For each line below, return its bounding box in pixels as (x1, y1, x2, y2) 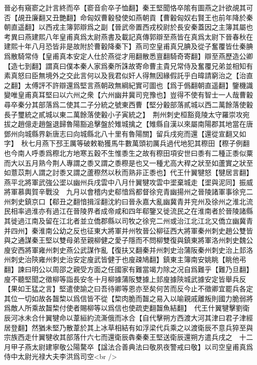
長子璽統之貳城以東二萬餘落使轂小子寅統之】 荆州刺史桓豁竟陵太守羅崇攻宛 (4, 109, 250, 119)
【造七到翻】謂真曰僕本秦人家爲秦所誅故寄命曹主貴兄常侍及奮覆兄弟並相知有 (4, 60, 253, 71)
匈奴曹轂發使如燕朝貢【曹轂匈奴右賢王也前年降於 (86, 12, 246, 22)
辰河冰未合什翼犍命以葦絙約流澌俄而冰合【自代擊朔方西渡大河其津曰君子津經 (4, 313, 253, 322)
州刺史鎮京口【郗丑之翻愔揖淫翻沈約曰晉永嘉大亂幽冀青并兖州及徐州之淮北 (4, 196, 246, 206)
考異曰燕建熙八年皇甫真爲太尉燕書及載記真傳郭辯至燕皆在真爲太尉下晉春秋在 (4, 31, 253, 42)
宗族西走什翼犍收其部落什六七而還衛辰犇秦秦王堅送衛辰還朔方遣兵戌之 (4, 332, 232, 342)
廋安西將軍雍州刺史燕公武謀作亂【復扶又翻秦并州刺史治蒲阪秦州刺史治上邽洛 (4, 244, 253, 255)
